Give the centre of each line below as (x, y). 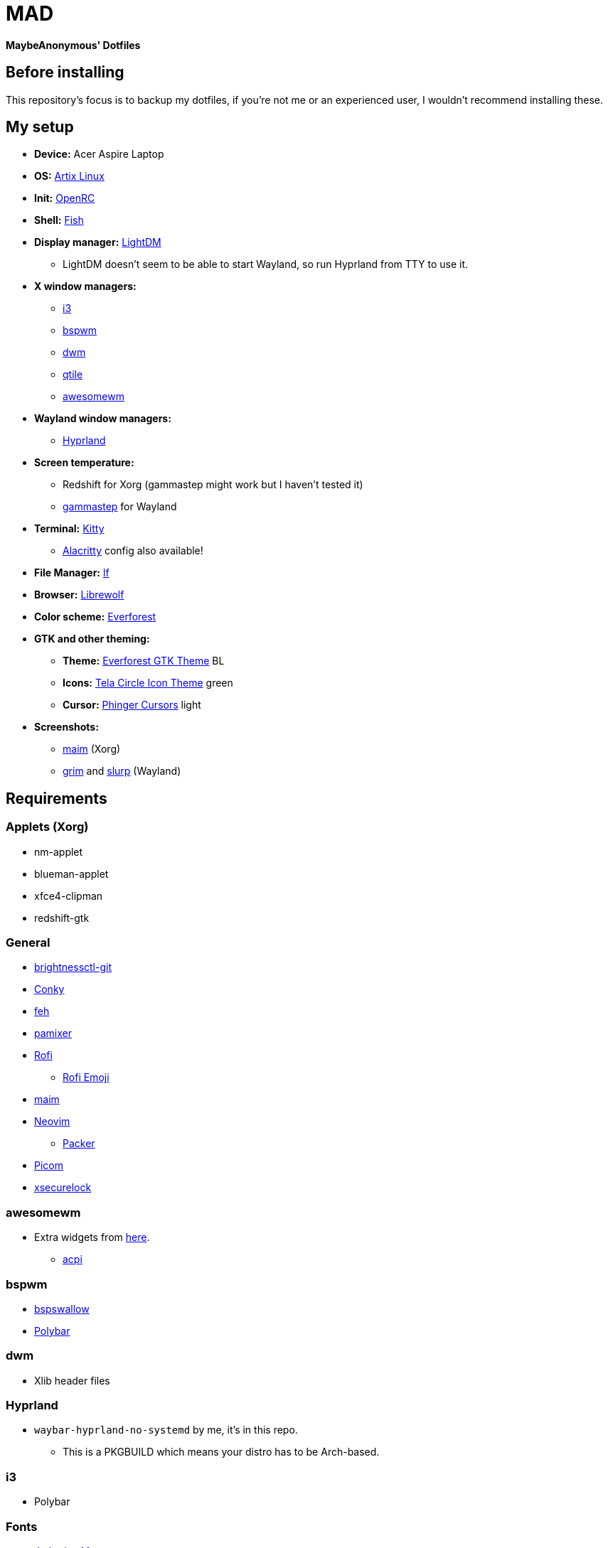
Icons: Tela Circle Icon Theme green (148, 683)
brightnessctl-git (73, 967)
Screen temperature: (84, 463)
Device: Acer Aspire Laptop (99, 154)
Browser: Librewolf (79, 595)
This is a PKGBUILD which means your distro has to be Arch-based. (221, 1452)
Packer (79, 1144)
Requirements (57, 798)
